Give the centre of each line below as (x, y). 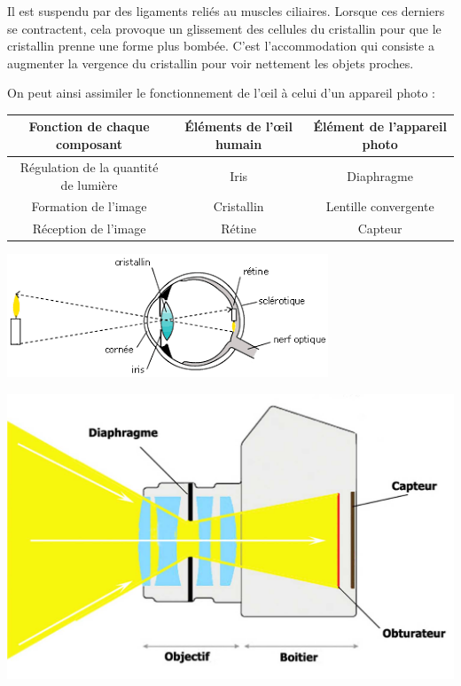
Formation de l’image (89, 206)
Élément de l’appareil (380, 126)
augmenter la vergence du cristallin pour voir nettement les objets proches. (211, 63)
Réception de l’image (89, 229)
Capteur (380, 229)
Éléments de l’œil (239, 126)
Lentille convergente (380, 206)
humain (239, 144)
